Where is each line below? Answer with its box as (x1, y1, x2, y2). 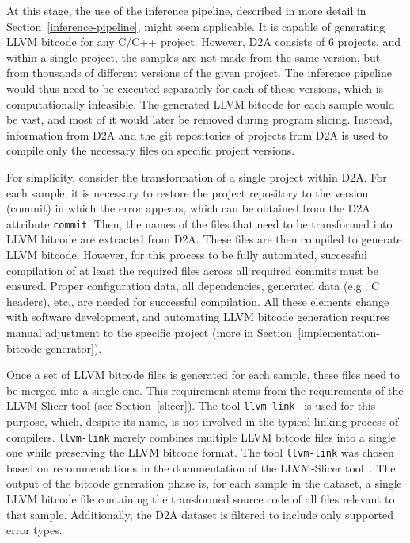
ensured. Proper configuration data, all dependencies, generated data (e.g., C (6, 277, 380, 294)
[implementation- (298, 323, 380, 340)
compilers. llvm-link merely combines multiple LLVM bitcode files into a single (6, 428, 396, 445)
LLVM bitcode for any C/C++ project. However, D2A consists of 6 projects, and (6, 33, 401, 50)
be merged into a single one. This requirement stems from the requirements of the (6, 381, 404, 398)
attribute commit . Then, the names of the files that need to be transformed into (6, 215, 393, 231)
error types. (6, 522, 63, 538)
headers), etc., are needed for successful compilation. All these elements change (6, 293, 389, 309)
